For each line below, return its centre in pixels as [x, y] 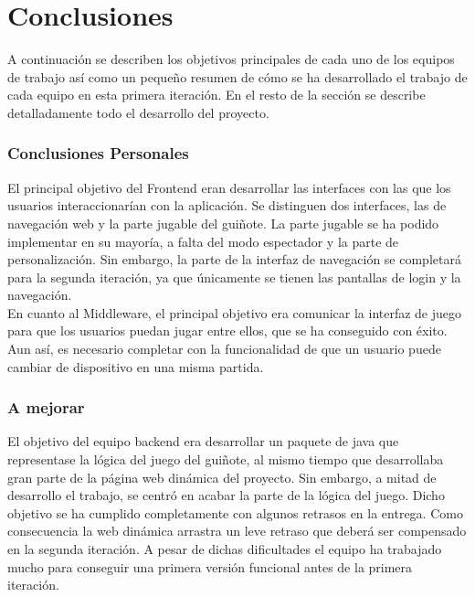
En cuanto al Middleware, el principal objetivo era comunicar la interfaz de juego [235, 312]
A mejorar [46, 407]
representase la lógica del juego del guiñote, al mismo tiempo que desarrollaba [226, 459]
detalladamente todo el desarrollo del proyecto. [138, 112]
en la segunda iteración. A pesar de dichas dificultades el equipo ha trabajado [225, 549]
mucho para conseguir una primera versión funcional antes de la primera [210, 566]
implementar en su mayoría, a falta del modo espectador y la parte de [203, 241]
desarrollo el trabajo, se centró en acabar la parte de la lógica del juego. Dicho [226, 495]
